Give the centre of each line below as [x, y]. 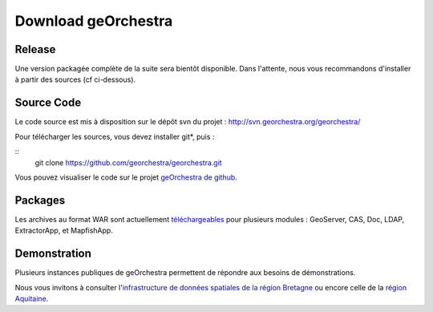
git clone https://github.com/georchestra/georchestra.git [128, 162]
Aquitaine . [32, 298]
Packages [40, 200]
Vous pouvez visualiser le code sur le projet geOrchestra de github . [126, 177]
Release [35, 49]
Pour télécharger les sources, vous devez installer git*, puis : [115, 136]
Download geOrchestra [94, 21]
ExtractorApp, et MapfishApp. [64, 231]
